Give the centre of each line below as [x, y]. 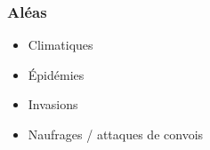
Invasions [53, 104]
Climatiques [61, 45]
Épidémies [56, 74]
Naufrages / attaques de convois [116, 134]
